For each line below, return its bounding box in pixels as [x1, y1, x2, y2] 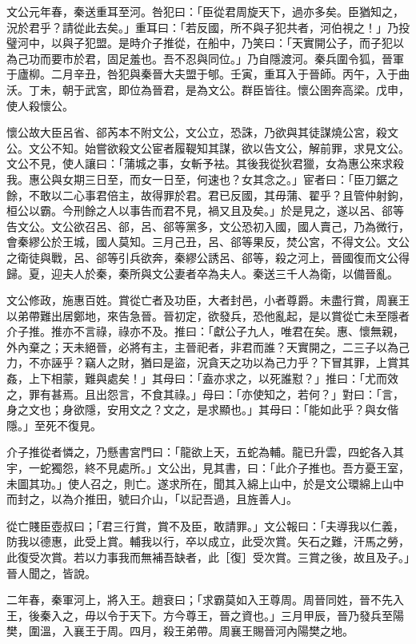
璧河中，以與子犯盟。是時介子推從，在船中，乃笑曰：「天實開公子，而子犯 [6, 34, 393, 51]
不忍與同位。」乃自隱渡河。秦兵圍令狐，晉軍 [174, 50, 404, 66]
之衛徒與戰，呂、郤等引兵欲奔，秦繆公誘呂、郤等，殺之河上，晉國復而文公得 [6, 248, 410, 265]
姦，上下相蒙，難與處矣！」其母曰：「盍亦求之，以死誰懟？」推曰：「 [6, 370, 365, 387]
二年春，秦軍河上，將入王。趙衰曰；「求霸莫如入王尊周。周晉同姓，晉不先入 [6, 591, 404, 608]
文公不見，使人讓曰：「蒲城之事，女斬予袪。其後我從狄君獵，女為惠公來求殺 [6, 155, 404, 172]
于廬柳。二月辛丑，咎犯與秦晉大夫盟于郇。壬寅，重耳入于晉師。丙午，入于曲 [6, 66, 410, 82]
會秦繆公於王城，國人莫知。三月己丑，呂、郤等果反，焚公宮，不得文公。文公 [6, 233, 410, 250]
